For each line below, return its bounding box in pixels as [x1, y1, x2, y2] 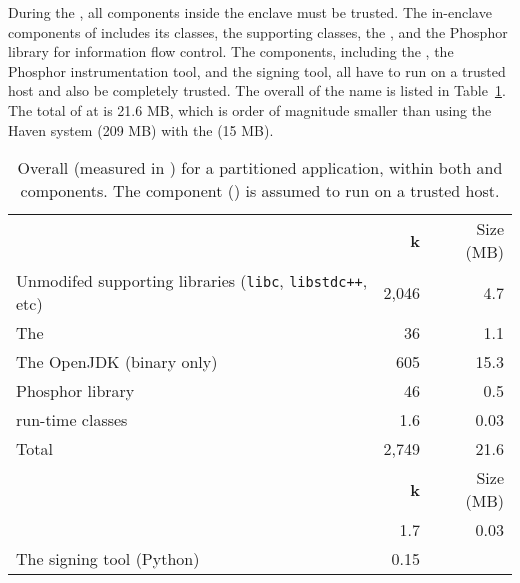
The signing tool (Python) [16, 547, 200, 571]
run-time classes [16, 408, 128, 432]
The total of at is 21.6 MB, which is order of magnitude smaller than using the [8, 99, 492, 120]
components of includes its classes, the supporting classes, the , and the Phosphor [8, 21, 508, 42]
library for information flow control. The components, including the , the [8, 41, 454, 62]
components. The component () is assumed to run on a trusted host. [20, 179, 500, 203]
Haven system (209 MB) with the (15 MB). [8, 119, 274, 140]
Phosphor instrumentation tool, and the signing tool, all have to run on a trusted [8, 60, 506, 81]
